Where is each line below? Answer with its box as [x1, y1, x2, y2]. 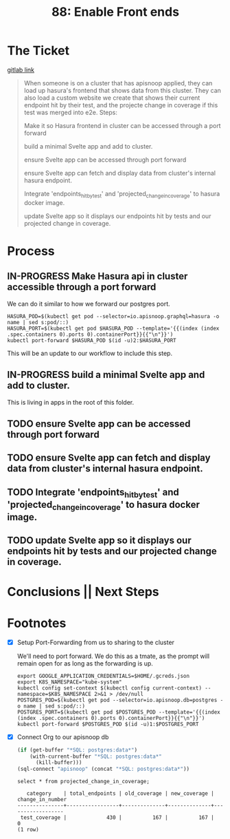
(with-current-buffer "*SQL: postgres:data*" [30, 753, 163, 760]
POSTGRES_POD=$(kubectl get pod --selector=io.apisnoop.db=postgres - [16, 697, 224, 703]
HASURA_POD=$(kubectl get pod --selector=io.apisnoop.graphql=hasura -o [7, 312, 220, 320]
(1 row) [16, 827, 39, 833]
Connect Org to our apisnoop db [16, 732, 109, 741]
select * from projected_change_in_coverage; [16, 778, 150, 785]
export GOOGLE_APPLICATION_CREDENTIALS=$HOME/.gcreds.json [16, 672, 190, 679]
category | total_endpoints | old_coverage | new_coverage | [26, 790, 214, 797]
